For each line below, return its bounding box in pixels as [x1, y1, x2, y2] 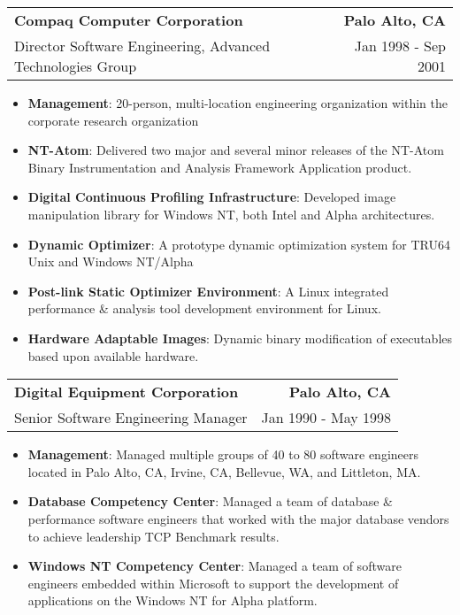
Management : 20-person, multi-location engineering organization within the [27, 94, 448, 111]
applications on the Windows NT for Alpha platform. [27, 591, 318, 610]
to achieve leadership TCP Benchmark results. [27, 527, 280, 545]
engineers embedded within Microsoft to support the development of [27, 573, 399, 592]
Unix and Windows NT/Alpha [27, 252, 194, 271]
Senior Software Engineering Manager [14, 407, 248, 428]
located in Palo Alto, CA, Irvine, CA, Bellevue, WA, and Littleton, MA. [27, 462, 421, 480]
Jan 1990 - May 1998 [261, 407, 391, 428]
